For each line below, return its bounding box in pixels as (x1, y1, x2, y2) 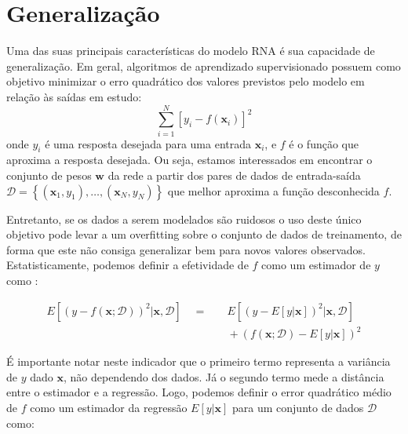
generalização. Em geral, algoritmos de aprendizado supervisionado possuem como (6, 57, 401, 74)
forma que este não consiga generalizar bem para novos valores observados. (6, 241, 366, 257)
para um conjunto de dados (232, 399, 364, 415)
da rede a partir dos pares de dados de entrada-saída (107, 167, 361, 184)
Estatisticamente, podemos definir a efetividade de (6, 257, 249, 273)
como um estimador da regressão (30, 399, 188, 415)
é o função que (289, 135, 359, 151)
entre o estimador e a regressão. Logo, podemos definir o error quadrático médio (6, 384, 392, 400)
